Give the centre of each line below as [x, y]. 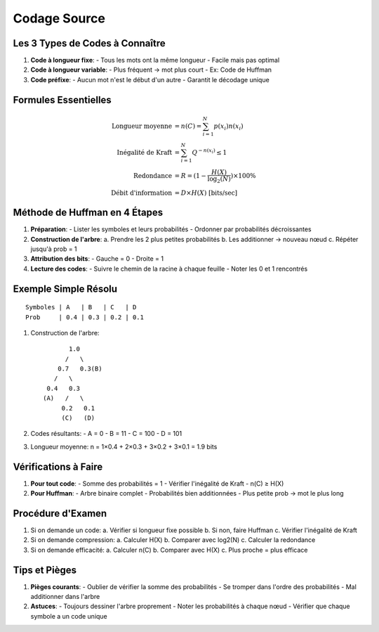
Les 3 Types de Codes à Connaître [89, 43]
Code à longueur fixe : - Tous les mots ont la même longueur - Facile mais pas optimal [155, 60]
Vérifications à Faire [58, 466]
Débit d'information [142, 193]
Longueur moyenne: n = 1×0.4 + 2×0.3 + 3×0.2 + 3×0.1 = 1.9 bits [124, 446]
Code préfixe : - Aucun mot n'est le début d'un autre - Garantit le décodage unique [150, 79]
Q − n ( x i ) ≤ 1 [210, 152]
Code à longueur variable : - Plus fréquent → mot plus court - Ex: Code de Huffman [151, 70]
